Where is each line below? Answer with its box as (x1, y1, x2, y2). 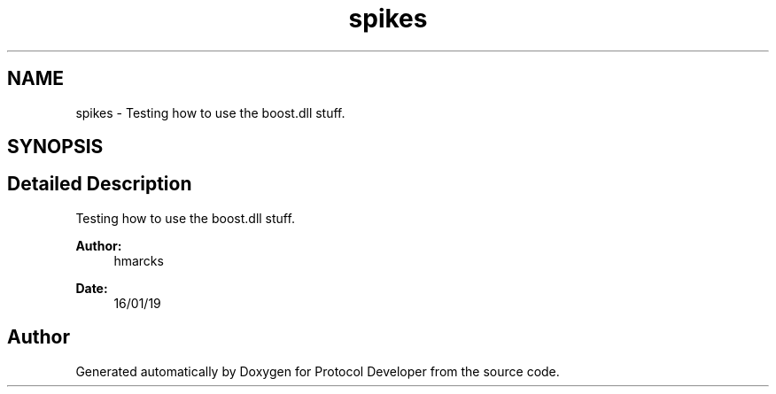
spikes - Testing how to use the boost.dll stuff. (75, 104, 345, 120)
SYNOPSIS (7, 135, 104, 158)
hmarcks (113, 252, 164, 268)
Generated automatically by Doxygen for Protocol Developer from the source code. (75, 363, 560, 379)
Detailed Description (7, 173, 192, 196)
